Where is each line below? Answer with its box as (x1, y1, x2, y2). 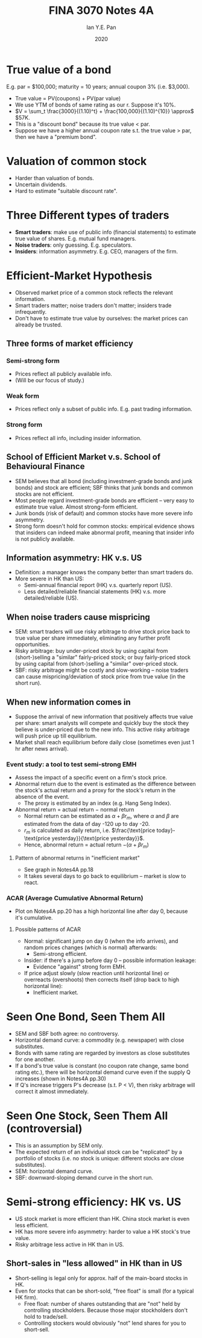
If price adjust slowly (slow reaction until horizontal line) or (24, 970, 169, 977)
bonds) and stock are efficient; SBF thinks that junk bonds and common (14, 484, 194, 491)
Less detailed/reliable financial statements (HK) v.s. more (24, 588, 166, 596)
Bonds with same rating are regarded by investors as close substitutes (14, 1049, 190, 1056)
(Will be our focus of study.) (14, 377, 84, 384)
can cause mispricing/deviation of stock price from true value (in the (14, 673, 186, 680)
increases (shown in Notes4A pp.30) (14, 1074, 107, 1082)
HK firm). (14, 1293, 38, 1301)
